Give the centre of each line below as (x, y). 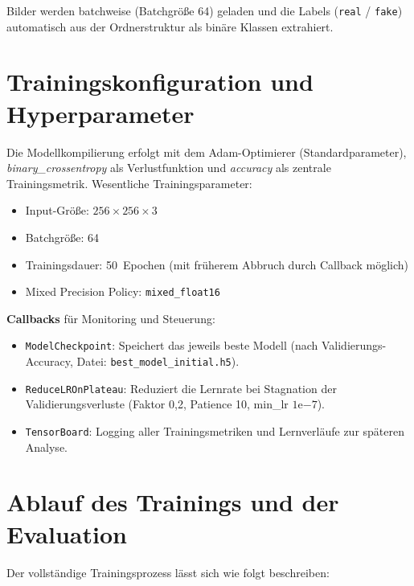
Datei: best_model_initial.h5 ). (158, 361)
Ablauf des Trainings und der (173, 502)
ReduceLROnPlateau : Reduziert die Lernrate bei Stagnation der (181, 388)
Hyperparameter (100, 113)
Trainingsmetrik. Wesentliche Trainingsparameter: (129, 183)
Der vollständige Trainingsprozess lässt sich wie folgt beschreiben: (168, 572)
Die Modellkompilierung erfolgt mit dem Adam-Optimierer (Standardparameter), (207, 152)
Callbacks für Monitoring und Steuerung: (111, 318)
